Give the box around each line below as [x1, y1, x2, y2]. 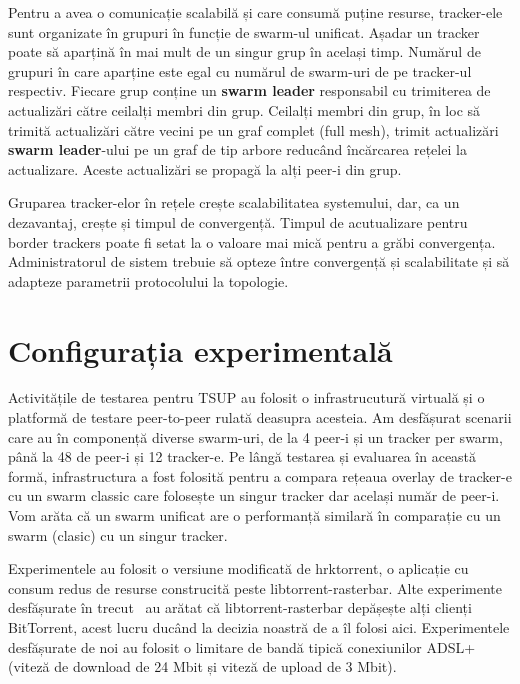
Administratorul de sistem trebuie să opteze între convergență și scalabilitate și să [8, 251, 510, 272]
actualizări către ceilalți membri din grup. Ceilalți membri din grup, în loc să [8, 99, 481, 120]
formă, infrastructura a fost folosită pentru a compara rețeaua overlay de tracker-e [8, 465, 512, 486]
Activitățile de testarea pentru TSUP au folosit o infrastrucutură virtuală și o [8, 387, 485, 408]
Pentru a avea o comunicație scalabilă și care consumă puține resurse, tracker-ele [8, 2, 503, 22]
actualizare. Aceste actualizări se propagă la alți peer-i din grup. [8, 158, 402, 179]
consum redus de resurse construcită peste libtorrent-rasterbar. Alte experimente [8, 577, 503, 598]
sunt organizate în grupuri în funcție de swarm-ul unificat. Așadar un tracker [8, 21, 480, 42]
